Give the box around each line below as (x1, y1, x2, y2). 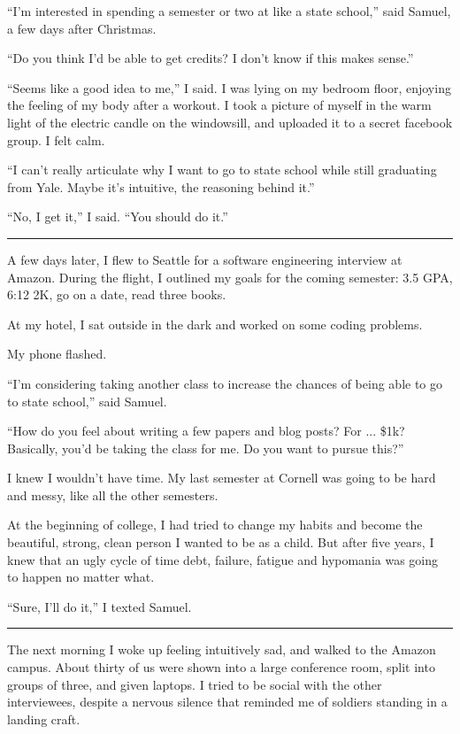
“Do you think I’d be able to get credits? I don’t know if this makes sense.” (7, 49, 414, 67)
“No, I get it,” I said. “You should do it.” (7, 207, 228, 226)
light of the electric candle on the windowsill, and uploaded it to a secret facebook (7, 112, 453, 131)
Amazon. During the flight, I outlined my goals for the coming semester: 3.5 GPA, (7, 267, 453, 286)
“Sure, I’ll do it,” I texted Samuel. (7, 597, 192, 615)
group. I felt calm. (7, 130, 105, 149)
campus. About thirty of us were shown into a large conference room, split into (7, 658, 435, 676)
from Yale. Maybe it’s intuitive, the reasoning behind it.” (7, 177, 315, 196)
